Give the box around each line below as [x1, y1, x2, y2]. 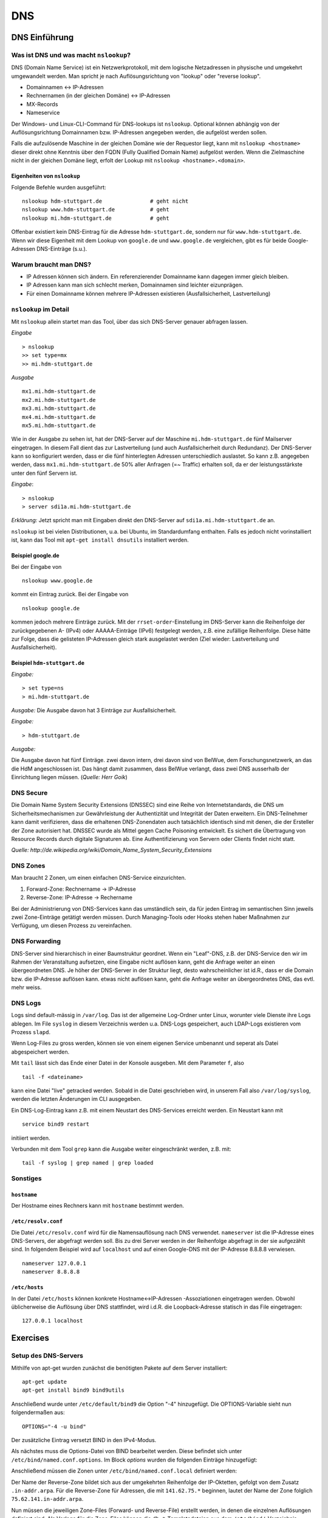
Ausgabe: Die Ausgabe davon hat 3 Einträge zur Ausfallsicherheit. [11, 706, 177, 713]
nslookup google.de [22, 605, 80, 611]
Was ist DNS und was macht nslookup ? [11, 50, 131, 59]
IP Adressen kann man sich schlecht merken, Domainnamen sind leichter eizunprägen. [26, 281, 244, 288]
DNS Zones [11, 862, 46, 870]
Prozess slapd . [11, 1029, 51, 1036]
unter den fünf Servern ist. [11, 469, 78, 477]
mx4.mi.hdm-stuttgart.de [22, 414, 96, 420]
